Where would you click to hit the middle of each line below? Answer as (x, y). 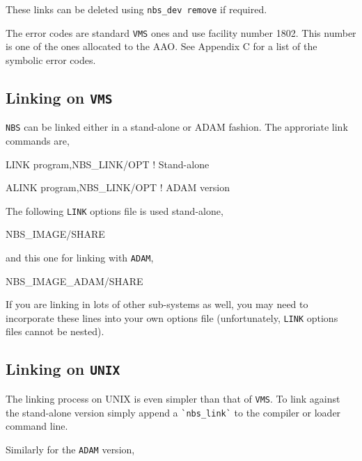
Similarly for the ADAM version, (70, 449)
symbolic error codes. (51, 59)
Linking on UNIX (63, 369)
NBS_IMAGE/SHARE (55, 234)
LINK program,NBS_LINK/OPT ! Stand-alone (108, 164)
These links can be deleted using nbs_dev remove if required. (136, 9)
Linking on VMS (59, 97)
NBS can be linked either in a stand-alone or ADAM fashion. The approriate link (177, 127)
